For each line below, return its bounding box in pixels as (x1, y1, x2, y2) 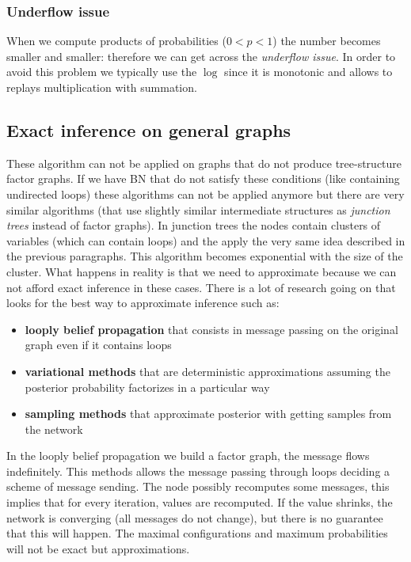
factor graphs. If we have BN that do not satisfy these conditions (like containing (6, 170, 400, 187)
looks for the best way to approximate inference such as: (6, 294, 280, 311)
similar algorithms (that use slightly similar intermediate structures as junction (6, 201, 390, 218)
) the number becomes (272, 32, 381, 49)
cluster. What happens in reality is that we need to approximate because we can (6, 263, 397, 279)
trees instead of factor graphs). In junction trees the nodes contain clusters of (6, 217, 381, 234)
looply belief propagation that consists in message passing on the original (25, 321, 398, 337)
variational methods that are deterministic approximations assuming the (25, 363, 390, 379)
